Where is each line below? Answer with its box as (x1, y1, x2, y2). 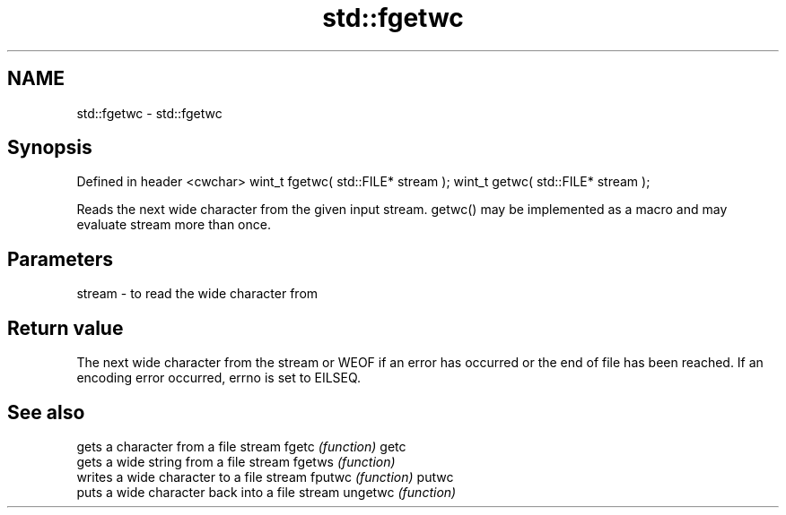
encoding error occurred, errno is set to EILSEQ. (76, 370, 362, 386)
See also (7, 400, 85, 424)
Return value (7, 316, 124, 339)
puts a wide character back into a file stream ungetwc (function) (76, 484, 457, 500)
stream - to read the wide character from (76, 286, 319, 302)
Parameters (7, 247, 113, 270)
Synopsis (7, 136, 92, 159)
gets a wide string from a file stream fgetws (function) (76, 453, 396, 469)
